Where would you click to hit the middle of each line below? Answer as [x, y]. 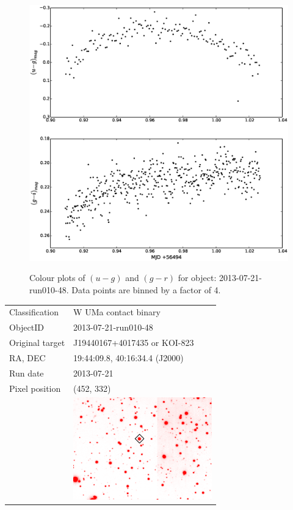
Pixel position [35, 388]
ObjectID [27, 327]
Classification [34, 312]
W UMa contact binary [117, 312]
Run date [27, 373]
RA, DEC [27, 357]
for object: [197, 278]
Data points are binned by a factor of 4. [146, 289]
